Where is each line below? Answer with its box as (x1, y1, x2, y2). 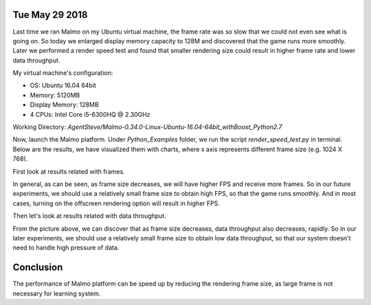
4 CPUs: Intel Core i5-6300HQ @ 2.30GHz (30, 110, 150, 118)
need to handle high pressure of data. (12, 244, 120, 252)
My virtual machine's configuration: (12, 69, 113, 77)
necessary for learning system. (12, 289, 101, 297)
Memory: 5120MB (30, 91, 80, 99)
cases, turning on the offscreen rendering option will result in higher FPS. (12, 199, 220, 207)
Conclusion (12, 262, 63, 273)
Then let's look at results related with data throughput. (12, 212, 166, 220)
